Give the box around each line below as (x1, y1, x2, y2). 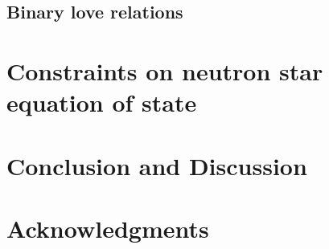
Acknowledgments (6, 211, 209, 244)
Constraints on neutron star (6, 54, 323, 87)
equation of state (6, 86, 197, 119)
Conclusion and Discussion (6, 149, 307, 182)
